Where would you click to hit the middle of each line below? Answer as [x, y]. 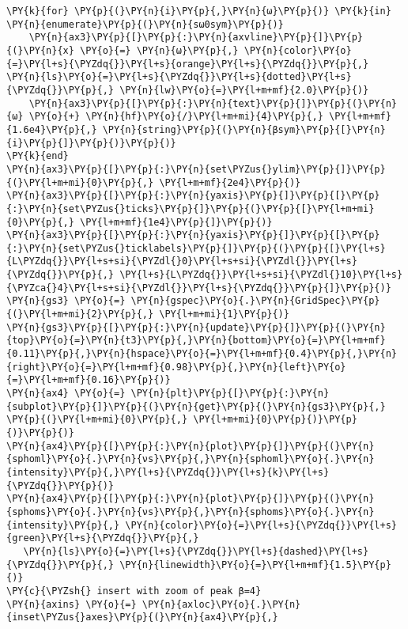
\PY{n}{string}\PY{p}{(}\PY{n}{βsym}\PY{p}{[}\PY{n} [244, 129]
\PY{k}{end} [38, 156]
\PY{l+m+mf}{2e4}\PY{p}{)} [230, 182]
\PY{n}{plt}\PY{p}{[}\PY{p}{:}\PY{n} [230, 394]
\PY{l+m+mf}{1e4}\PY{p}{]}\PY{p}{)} [176, 222]
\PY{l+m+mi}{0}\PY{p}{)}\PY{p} [275, 420]
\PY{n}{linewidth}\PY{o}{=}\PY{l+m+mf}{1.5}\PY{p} [255, 565]
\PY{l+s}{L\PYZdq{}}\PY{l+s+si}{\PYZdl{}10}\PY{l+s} [261, 275]
